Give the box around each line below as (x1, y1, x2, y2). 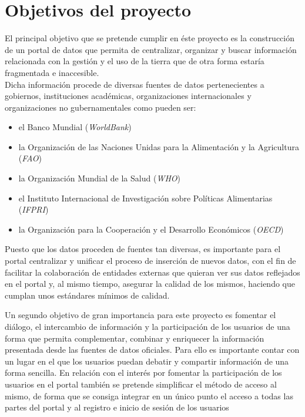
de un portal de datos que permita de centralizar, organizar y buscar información (5, 43, 297, 55)
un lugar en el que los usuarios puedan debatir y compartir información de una (5, 355, 289, 367)
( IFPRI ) (18, 203, 49, 216)
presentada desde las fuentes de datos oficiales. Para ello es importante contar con (5, 343, 300, 356)
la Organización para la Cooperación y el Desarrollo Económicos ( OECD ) (18, 223, 284, 235)
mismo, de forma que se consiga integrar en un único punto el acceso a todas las (5, 389, 293, 402)
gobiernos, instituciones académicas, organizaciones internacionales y (5, 90, 252, 102)
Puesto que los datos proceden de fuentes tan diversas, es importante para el (5, 243, 281, 255)
